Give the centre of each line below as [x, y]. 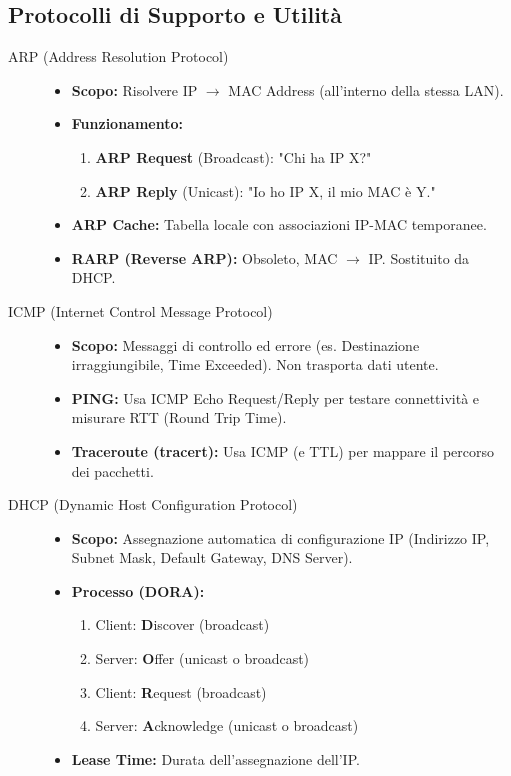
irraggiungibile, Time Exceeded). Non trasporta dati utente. [255, 364]
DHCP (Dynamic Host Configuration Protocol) [153, 504]
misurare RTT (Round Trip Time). [179, 417]
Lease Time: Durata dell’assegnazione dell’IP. [215, 758]
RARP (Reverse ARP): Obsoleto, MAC [204, 257]
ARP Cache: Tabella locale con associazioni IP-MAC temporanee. [279, 224]
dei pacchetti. [112, 470]
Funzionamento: [127, 123]
